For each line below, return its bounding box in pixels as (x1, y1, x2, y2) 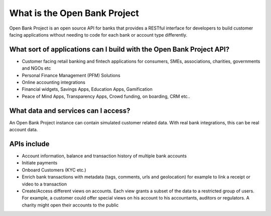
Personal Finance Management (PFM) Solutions (22, 72, 120, 78)
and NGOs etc (22, 65, 51, 71)
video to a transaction (22, 181, 67, 187)
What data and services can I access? (9, 106, 130, 115)
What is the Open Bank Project (9, 8, 139, 19)
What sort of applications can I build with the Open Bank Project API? (9, 45, 230, 54)
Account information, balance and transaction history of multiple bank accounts (22, 153, 187, 159)
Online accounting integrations (22, 79, 85, 85)
